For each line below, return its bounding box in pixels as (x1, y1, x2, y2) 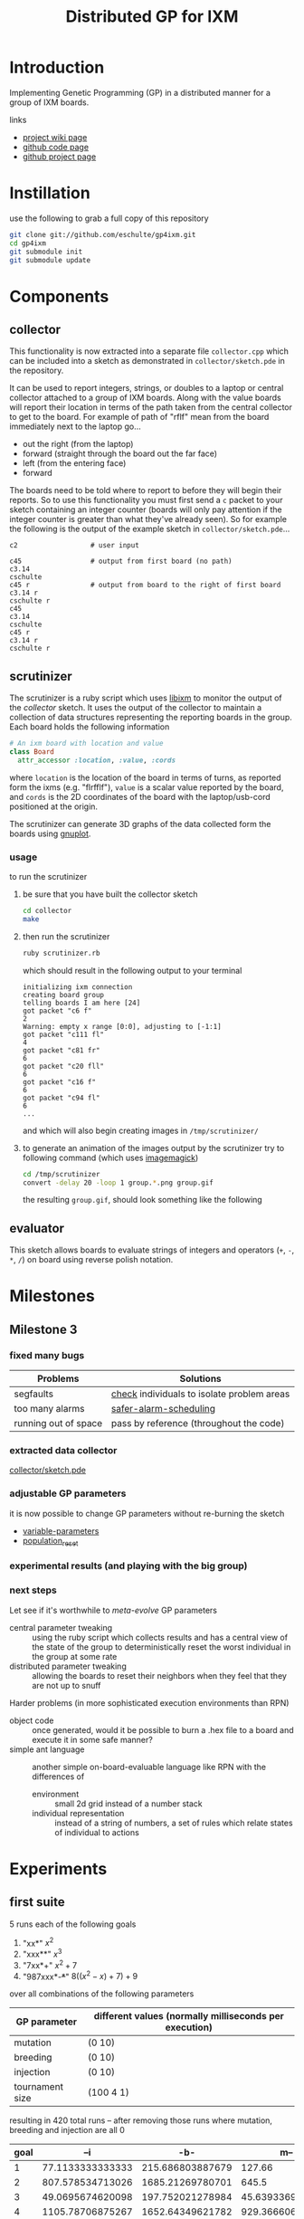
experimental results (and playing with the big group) (9, 1559, 248, 1572)
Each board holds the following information (9, 721, 170, 732)
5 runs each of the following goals (9, 1919, 137, 1929)
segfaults (14, 1387, 54, 1400)
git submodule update (9, 255, 91, 264)
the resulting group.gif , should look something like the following (22, 1195, 262, 1205)
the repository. (9, 365, 64, 376)
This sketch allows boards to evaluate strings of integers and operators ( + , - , (9, 1244, 295, 1255)
